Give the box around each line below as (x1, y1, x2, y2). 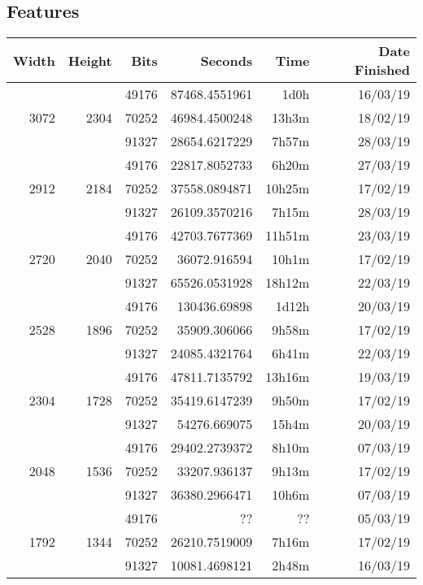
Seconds (200, 50, 253, 70)
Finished (354, 60, 410, 80)
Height (68, 50, 112, 70)
